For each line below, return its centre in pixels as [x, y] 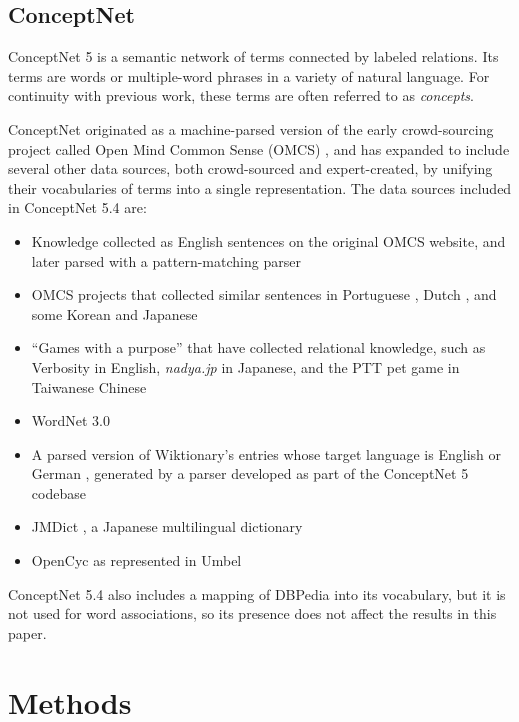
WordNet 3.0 [71, 420]
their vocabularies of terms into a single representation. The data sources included [260, 187]
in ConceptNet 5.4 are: [77, 207]
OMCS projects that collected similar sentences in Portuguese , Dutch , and [264, 294]
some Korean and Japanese [114, 313]
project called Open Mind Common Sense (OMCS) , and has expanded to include [259, 148]
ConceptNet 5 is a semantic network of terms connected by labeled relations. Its [253, 56]
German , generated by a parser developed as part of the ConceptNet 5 [250, 473]
